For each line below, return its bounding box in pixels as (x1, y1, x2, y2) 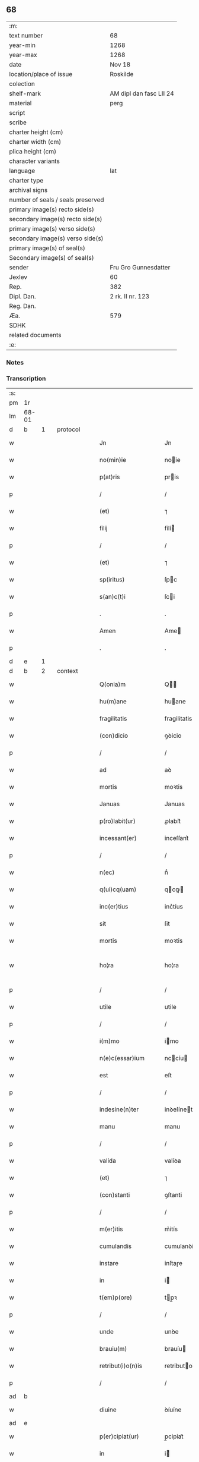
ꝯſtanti (164, 1191, 182, 1199)
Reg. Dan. (9, 301, 37, 310)
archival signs (9, 185, 48, 194)
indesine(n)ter (99, 1105, 139, 1114)
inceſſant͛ (164, 834, 189, 842)
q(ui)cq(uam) (99, 885, 137, 894)
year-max (9, 51, 37, 59)
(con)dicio (99, 731, 129, 740)
